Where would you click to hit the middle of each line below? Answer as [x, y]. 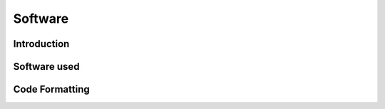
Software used [46, 67]
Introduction [41, 44]
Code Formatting [51, 89]
